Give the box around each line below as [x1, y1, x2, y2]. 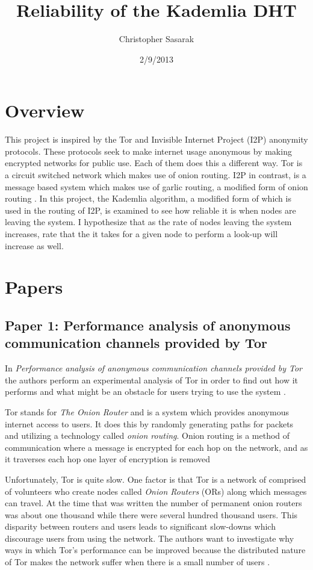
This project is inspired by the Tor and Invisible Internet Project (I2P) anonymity [5, 133, 308, 146]
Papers [5, 274, 63, 299]
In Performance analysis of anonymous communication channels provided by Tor [5, 362, 302, 374]
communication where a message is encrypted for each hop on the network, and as [5, 441, 308, 453]
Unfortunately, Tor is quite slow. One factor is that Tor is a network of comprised [5, 472, 306, 485]
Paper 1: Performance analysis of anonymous [5, 315, 291, 334]
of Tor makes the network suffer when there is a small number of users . [5, 556, 270, 568]
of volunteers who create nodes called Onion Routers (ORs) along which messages [5, 485, 307, 497]
